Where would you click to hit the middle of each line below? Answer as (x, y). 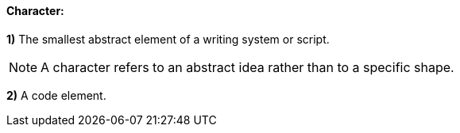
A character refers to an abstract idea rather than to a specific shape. (247, 67)
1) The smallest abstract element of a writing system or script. (168, 39)
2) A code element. (56, 95)
